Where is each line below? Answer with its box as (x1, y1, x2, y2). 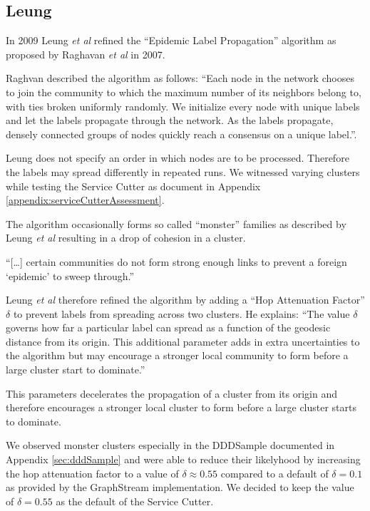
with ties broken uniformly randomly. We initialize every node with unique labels (6, 98, 360, 113)
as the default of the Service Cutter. (56, 493, 214, 508)
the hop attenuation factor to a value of (6, 465, 179, 480)
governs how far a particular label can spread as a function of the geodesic (6, 320, 331, 335)
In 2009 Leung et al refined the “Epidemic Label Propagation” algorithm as (6, 33, 336, 48)
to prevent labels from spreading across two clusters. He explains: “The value (13, 306, 350, 321)
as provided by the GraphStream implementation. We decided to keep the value (6, 480, 354, 495)
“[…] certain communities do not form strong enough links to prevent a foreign (6, 254, 347, 269)
